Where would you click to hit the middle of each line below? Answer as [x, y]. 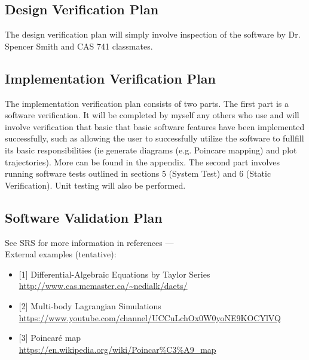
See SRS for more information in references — [89, 242]
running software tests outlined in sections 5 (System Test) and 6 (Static [138, 173]
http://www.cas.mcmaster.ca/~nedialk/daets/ [103, 286]
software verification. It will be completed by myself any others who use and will [152, 115]
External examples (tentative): [61, 254]
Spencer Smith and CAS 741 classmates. [79, 46]
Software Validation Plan [84, 217]
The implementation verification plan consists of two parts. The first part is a [147, 103]
